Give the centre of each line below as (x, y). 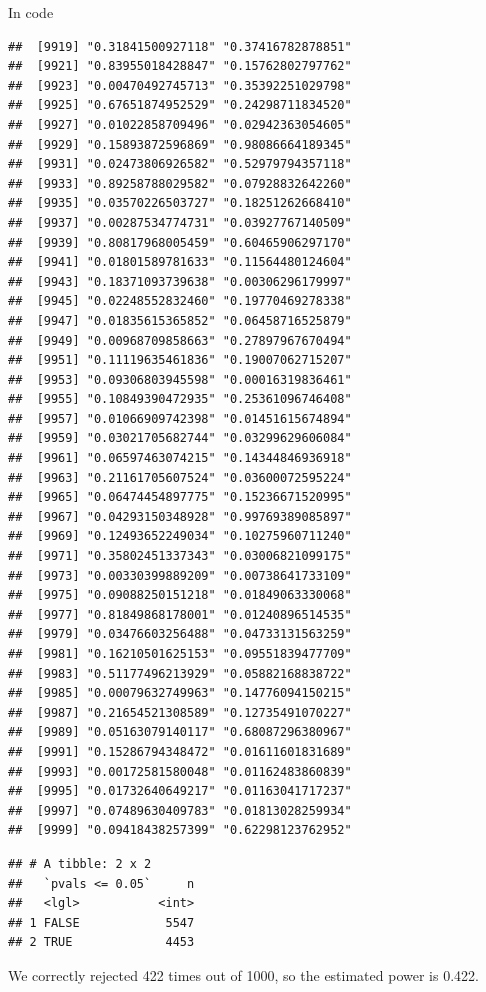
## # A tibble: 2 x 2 (80, 863)
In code (31, 12)
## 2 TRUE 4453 (101, 942)
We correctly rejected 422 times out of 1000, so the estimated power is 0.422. (243, 974)
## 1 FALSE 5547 (101, 922)
